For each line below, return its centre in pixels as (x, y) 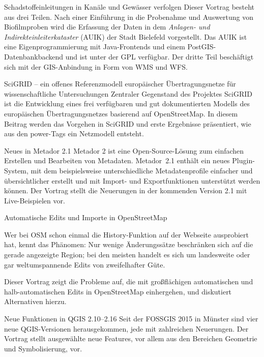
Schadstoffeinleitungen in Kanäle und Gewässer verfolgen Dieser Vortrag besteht (129, 7)
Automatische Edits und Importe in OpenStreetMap (86, 217)
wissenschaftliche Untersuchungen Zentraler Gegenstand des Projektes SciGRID (128, 93)
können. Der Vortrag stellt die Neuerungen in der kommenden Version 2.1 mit (126, 190)
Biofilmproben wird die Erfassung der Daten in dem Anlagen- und (107, 27)
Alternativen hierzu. (35, 301)
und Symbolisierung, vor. (43, 348)
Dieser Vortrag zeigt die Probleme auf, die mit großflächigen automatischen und (129, 281)
